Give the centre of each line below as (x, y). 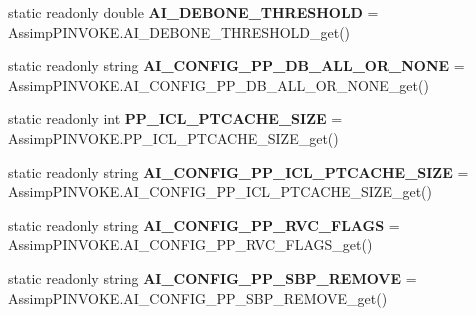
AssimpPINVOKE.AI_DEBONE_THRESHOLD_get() (179, 31)
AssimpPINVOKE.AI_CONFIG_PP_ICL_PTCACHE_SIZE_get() (220, 191)
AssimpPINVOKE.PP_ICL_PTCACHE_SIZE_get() (173, 137)
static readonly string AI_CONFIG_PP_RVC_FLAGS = (204, 224)
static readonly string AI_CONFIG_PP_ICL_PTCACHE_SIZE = (238, 171)
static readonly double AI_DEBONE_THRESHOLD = (193, 12)
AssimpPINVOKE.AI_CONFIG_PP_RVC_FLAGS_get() (190, 244)
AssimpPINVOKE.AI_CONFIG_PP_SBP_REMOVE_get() (198, 297)
